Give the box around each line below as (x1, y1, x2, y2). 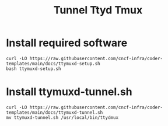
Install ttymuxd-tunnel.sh (6, 85, 132, 99)
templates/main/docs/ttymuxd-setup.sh (6, 61, 100, 66)
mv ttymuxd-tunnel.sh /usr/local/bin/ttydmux (6, 114, 118, 120)
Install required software (6, 36, 128, 50)
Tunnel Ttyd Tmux (53, 3, 143, 17)
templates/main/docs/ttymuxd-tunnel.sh (6, 109, 103, 116)
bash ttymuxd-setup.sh (6, 65, 61, 72)
